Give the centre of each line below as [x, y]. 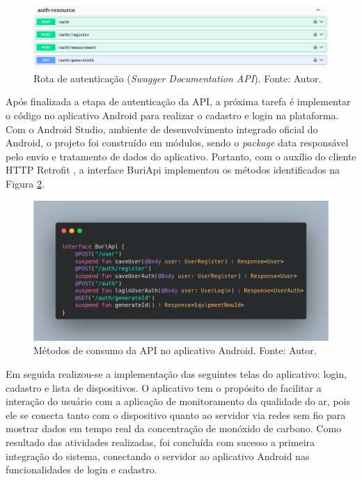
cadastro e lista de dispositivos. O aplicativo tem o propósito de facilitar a [164, 387]
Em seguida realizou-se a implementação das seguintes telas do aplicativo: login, [176, 374]
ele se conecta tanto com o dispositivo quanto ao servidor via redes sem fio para [176, 414]
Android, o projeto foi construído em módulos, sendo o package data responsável [177, 143]
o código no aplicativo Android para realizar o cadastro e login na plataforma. [172, 115]
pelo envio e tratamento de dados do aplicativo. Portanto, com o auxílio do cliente [181, 156]
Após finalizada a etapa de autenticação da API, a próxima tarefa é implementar [178, 101]
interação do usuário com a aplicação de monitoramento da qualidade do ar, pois [178, 401]
